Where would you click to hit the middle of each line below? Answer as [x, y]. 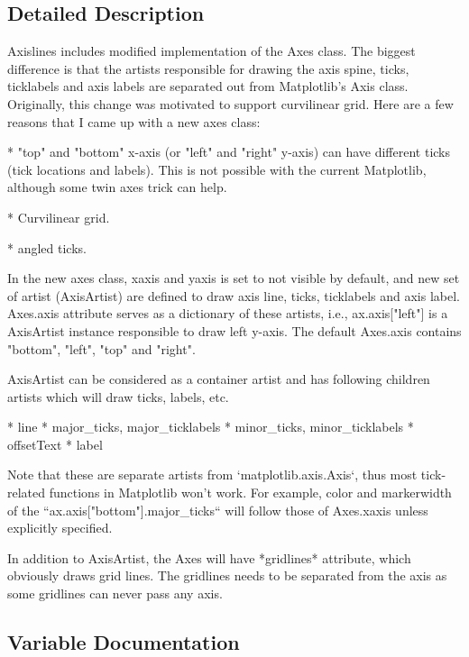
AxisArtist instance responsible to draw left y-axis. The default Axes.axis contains [234, 330]
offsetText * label [55, 444]
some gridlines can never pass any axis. [115, 593]
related [27, 493]
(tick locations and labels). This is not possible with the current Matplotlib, [217, 169]
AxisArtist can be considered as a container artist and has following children [219, 379]
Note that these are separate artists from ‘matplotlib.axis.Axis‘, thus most [212, 474]
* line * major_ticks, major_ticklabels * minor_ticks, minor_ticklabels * [211, 427]
